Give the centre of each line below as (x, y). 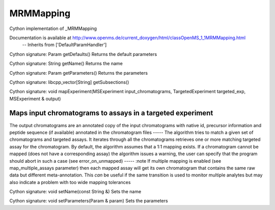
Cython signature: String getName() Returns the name (66, 64)
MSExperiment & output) (35, 99)
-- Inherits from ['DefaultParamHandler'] (64, 45)
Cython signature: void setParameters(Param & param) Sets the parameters (89, 201)
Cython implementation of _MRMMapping (53, 28)
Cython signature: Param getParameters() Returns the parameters (78, 73)
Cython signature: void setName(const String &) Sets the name (75, 192)
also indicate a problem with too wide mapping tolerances (70, 182)
